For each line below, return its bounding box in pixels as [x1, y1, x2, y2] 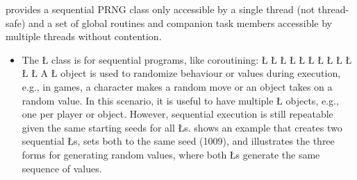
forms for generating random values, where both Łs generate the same [22, 147, 320, 161]
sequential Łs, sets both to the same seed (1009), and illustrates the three [22, 134, 335, 148]
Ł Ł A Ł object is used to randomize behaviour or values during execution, [22, 66, 341, 80]
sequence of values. [22, 161, 102, 175]
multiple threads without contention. [6, 29, 162, 44]
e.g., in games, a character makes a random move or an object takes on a [22, 79, 333, 93]
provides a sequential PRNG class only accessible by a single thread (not [6, 2, 315, 16]
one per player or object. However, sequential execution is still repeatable [22, 107, 333, 121]
